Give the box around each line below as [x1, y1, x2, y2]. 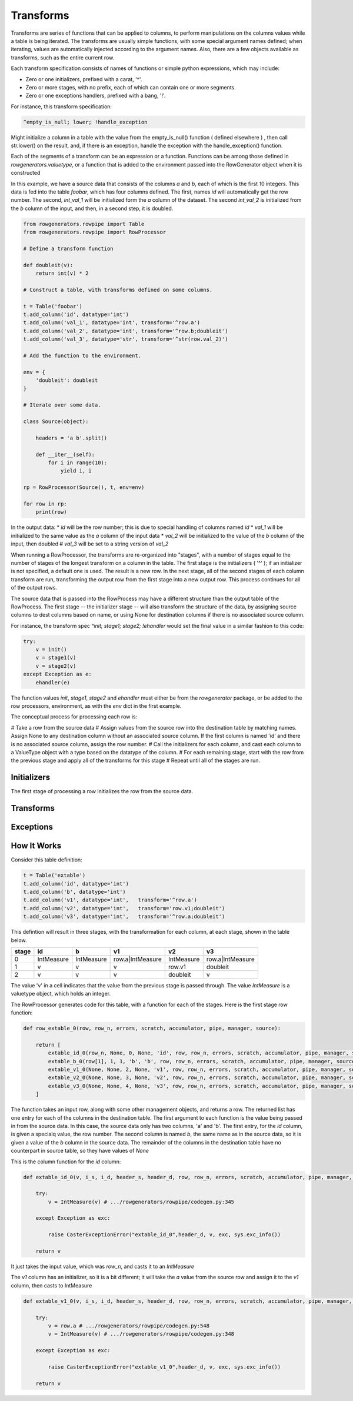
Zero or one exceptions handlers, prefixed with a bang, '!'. [25, 92, 166, 99]
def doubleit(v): [23, 262, 74, 268]
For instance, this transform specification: [11, 103, 112, 110]
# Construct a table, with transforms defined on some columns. [23, 286, 213, 293]
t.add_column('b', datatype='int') [23, 888, 126, 895]
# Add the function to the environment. [23, 352, 141, 359]
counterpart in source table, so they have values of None [11, 1147, 149, 1154]
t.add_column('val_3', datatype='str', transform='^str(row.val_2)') [23, 336, 228, 342]
